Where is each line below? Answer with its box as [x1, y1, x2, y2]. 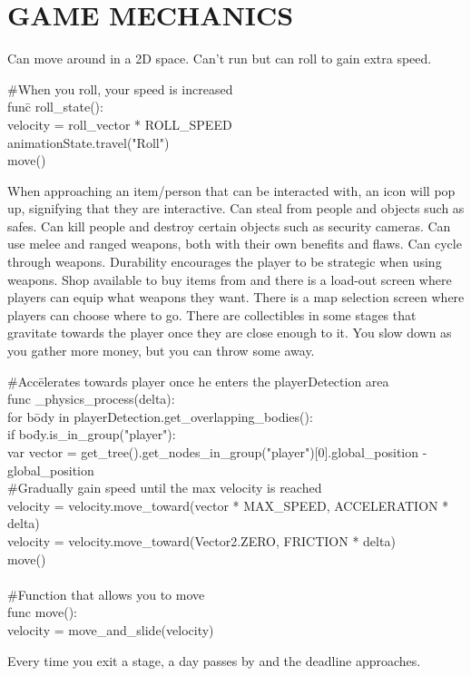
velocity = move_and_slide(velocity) [7, 620, 214, 639]
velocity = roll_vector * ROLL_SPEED [7, 114, 232, 133]
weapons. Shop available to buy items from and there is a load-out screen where [7, 269, 452, 289]
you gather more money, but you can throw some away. [7, 341, 315, 360]
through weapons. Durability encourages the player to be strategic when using [7, 252, 442, 271]
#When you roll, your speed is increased [7, 79, 233, 98]
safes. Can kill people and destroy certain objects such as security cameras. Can [7, 216, 451, 235]
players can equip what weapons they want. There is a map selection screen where [7, 288, 465, 307]
